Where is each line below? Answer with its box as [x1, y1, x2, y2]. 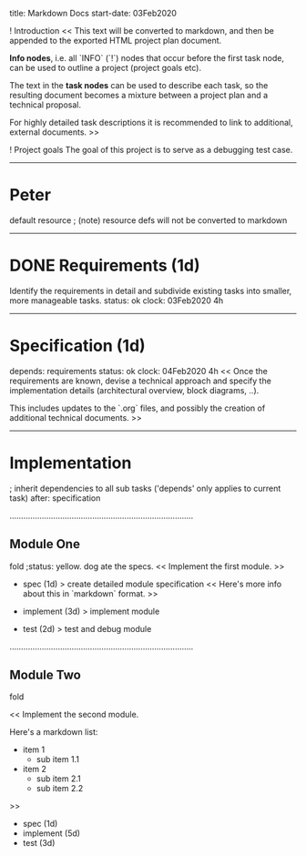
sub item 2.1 [36, 773, 82, 784]
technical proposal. [9, 99, 82, 110]
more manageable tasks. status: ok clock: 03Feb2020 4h [9, 295, 224, 306]
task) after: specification [9, 492, 101, 504]
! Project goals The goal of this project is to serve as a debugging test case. [9, 145, 293, 155]
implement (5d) [22, 828, 80, 839]
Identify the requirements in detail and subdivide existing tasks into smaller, [9, 285, 292, 296]
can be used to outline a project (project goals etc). [9, 63, 202, 73]
